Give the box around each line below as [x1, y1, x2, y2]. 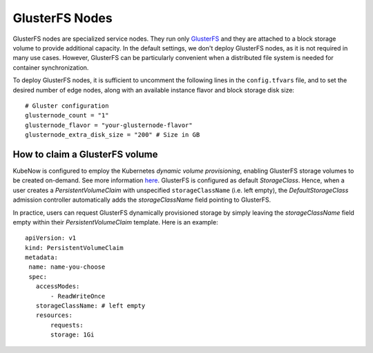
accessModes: [35, 283, 80, 290]
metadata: [25, 254, 58, 262]
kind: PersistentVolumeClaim [25, 244, 124, 251]
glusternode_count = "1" [25, 111, 109, 120]
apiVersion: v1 [25, 234, 77, 242]
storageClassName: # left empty [35, 302, 146, 310]
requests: [50, 321, 84, 329]
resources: [35, 312, 73, 319]
